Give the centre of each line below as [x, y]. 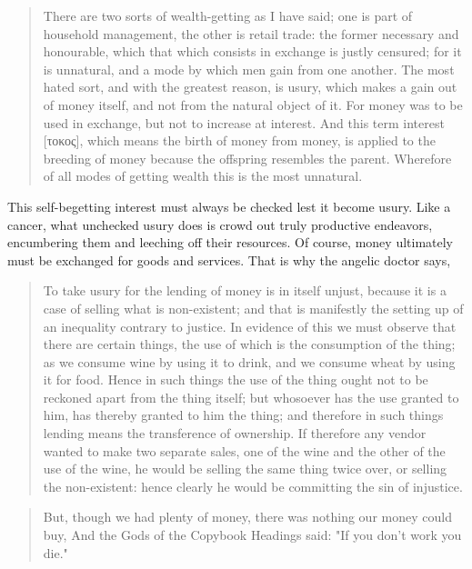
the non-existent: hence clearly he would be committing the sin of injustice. [253, 486]
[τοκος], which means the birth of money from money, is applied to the [239, 140]
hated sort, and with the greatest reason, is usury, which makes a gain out [250, 87]
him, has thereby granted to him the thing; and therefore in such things [243, 415]
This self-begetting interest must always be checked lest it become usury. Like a [229, 206]
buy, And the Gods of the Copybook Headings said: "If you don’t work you [252, 535]
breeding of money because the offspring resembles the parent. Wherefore [247, 158]
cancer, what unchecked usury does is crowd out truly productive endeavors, [220, 224]
